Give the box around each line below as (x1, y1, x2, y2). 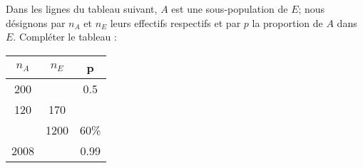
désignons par (6, 15, 66, 30)
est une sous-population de (171, 1, 288, 16)
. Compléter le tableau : (13, 29, 117, 44)
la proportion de (252, 15, 323, 30)
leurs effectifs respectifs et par (110, 15, 241, 30)
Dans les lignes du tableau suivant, (6, 1, 158, 16)
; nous (298, 1, 325, 16)
